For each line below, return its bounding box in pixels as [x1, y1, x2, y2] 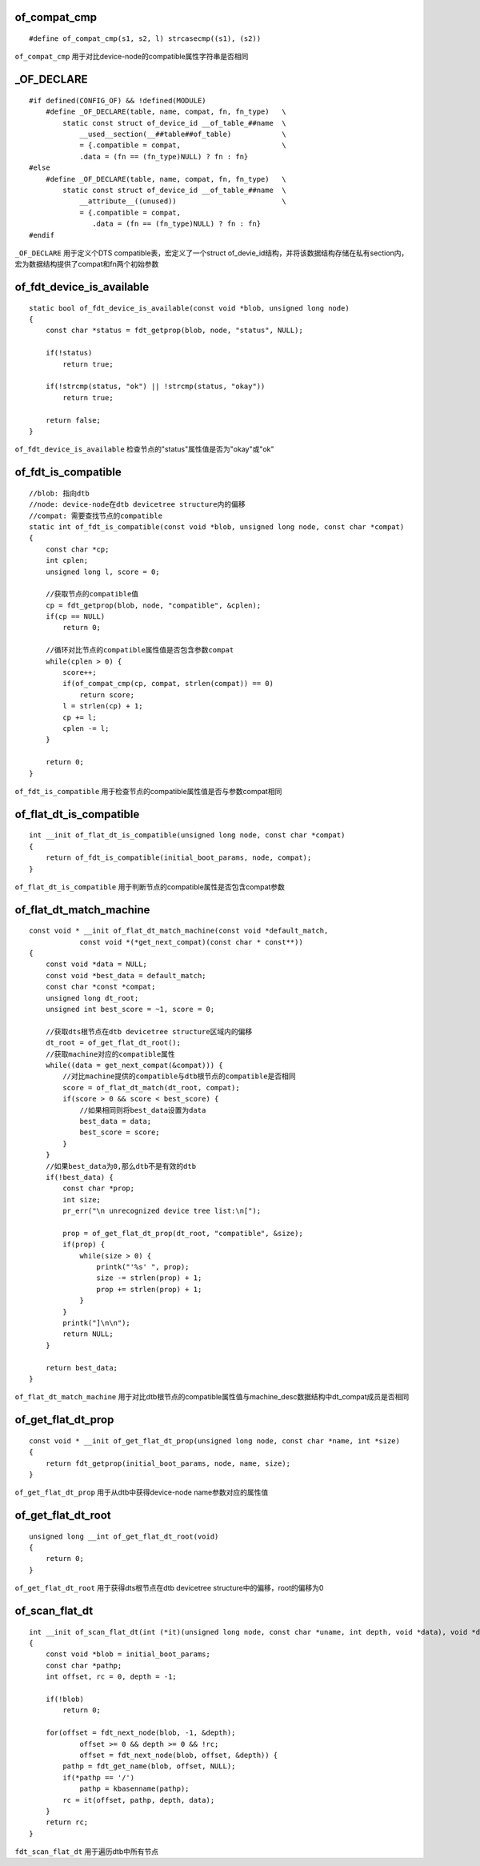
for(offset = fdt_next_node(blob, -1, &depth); [45, 1728, 236, 1737]
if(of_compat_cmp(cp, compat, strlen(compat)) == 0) [62, 679, 274, 688]
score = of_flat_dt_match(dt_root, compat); [62, 1083, 240, 1092]
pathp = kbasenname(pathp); [79, 1784, 190, 1793]
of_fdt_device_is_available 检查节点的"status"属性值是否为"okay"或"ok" [14, 444, 275, 454]
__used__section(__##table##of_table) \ [79, 129, 287, 138]
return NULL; [62, 1330, 114, 1338]
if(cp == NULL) [45, 612, 106, 621]
